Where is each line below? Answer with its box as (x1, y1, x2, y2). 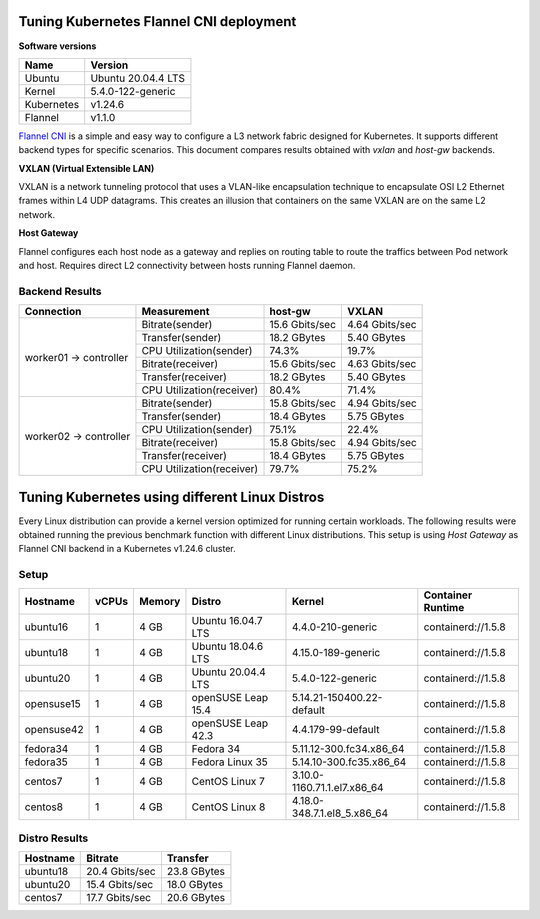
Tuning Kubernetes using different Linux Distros (18, 488, 325, 505)
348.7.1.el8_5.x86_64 (291, 806, 389, 820)
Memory (139, 594, 181, 608)
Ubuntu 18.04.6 (191, 639, 264, 653)
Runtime (423, 600, 465, 614)
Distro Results (18, 831, 89, 845)
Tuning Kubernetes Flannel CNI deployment (18, 13, 297, 30)
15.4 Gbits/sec (86, 878, 154, 892)
